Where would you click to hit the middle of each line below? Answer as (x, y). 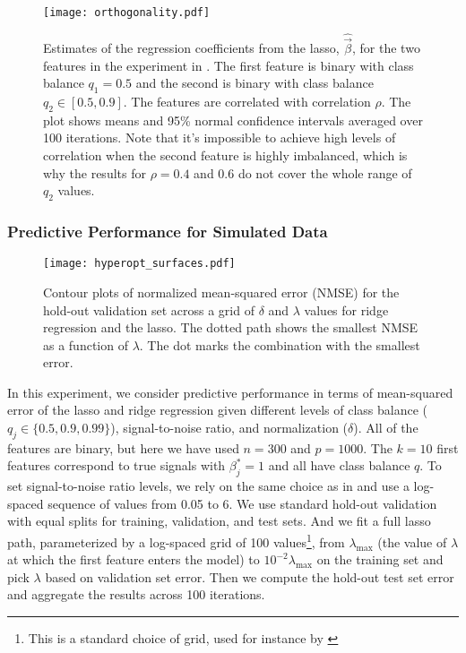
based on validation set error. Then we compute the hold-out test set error (250, 576)
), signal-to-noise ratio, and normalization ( (229, 428)
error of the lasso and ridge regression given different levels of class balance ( (217, 410)
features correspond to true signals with (116, 465)
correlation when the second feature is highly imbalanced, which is (225, 155)
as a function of (86, 344)
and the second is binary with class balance (255, 83)
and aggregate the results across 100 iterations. (136, 594)
